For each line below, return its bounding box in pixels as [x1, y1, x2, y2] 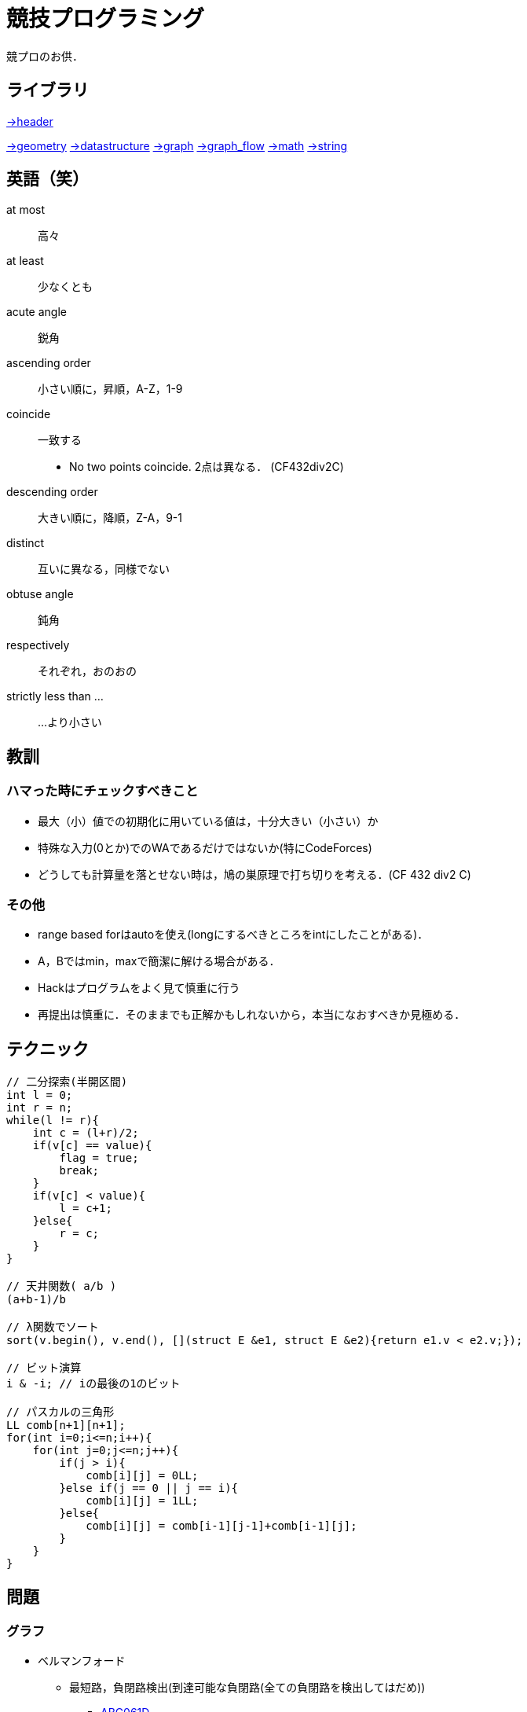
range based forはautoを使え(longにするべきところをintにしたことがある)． [38, 928, 429, 942]
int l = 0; [6, 1089, 73, 1102]
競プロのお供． [6, 49, 83, 63]
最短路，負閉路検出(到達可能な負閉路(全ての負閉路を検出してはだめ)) [69, 1681, 426, 1695]
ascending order [6, 356, 91, 370]
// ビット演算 [6, 1361, 82, 1375]
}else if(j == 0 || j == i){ [59, 1482, 239, 1495]
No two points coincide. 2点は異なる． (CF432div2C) [69, 460, 344, 474]
